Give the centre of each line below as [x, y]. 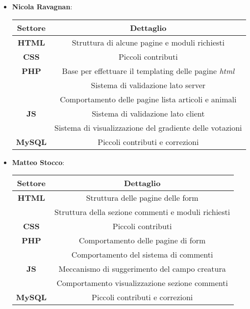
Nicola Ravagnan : [42, 6]
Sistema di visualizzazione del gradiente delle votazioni [148, 127]
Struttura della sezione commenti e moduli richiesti [142, 212]
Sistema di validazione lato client [148, 113]
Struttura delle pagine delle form [142, 198]
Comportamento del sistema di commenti [142, 255]
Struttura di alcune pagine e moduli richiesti [148, 42]
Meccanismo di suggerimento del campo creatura [142, 269]
